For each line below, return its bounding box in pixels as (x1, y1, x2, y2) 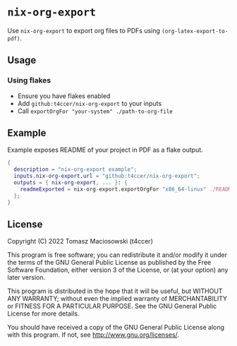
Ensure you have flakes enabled (17, 91, 111, 100)
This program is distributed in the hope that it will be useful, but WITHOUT (7, 287, 223, 295)
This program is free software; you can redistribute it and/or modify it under (7, 251, 228, 259)
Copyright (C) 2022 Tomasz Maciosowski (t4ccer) (7, 237, 153, 246)
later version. (7, 273, 46, 282)
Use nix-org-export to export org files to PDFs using (7, 26, 161, 35)
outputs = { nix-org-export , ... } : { (13, 179, 128, 186)
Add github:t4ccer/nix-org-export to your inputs (17, 99, 162, 107)
